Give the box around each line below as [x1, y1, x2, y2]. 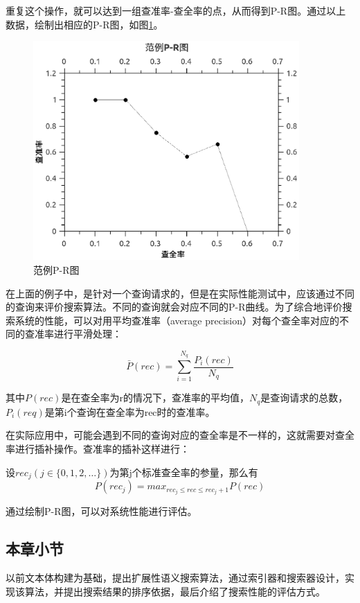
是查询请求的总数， [260, 390, 348, 405]
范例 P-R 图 [33, 262, 80, 277]
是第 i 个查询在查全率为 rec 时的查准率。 [44, 404, 215, 419]
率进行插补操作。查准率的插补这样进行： [6, 442, 190, 456]
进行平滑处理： [53, 326, 122, 341]
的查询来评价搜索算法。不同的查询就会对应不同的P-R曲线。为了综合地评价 [6, 299, 343, 314]
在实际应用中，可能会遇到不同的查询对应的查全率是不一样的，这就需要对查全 [6, 428, 354, 442]
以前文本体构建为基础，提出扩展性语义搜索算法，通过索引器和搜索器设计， [6, 570, 345, 584]
